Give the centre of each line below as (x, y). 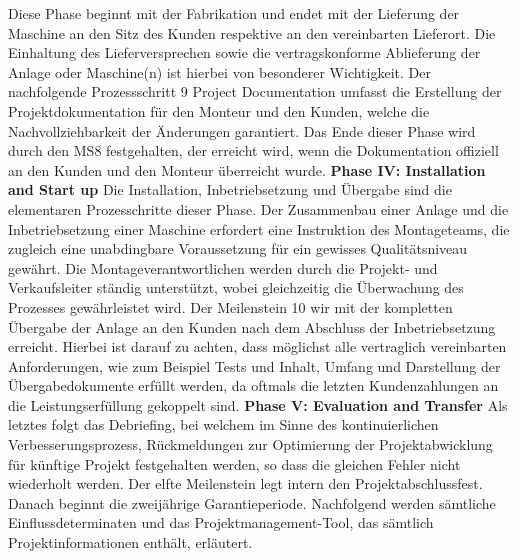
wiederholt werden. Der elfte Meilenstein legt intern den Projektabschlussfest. (245, 483)
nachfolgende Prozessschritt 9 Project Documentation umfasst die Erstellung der (255, 91)
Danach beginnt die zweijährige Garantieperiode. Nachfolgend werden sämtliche (252, 502)
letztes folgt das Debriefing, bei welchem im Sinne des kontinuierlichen (223, 424)
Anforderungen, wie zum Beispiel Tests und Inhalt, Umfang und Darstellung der (254, 365)
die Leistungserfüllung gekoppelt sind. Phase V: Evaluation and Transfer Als (258, 404)
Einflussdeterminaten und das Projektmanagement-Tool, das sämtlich (221, 522)
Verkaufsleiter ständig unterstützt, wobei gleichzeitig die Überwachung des (236, 287)
